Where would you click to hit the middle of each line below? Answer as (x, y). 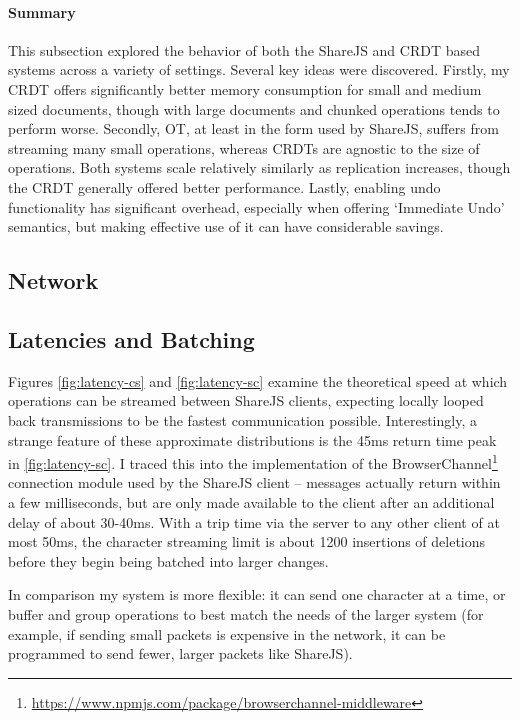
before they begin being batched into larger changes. (168, 560)
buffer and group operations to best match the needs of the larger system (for (246, 613)
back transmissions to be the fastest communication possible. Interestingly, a (242, 419)
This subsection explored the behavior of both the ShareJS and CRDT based (244, 49)
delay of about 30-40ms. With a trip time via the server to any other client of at (254, 521)
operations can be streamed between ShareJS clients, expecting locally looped (246, 400)
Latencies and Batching (131, 338)
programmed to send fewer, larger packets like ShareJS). (180, 653)
